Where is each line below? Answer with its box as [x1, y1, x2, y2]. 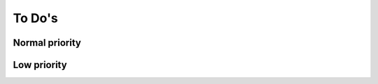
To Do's [13, 10, 59, 26]
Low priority [13, 59, 67, 71]
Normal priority [13, 37, 82, 49]
